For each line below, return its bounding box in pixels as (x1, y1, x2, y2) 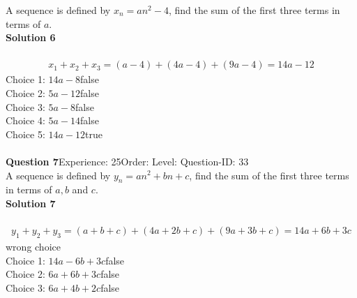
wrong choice (6, 239, 61, 253)
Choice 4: (6, 113, 45, 128)
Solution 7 (6, 195, 56, 210)
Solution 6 (6, 30, 56, 45)
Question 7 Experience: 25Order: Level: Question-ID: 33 (6, 154, 249, 168)
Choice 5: (6, 126, 45, 141)
